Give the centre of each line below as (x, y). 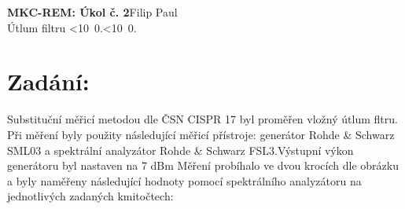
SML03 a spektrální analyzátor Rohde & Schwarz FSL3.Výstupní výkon (180, 150)
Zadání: (48, 81)
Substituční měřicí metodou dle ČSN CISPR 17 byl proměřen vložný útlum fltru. (202, 119)
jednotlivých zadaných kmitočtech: (90, 196)
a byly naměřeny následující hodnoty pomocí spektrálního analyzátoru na (184, 180)
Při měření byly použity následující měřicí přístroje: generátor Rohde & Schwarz (201, 134)
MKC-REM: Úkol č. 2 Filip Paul (92, 12)
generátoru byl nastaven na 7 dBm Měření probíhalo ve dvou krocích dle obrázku (203, 165)
